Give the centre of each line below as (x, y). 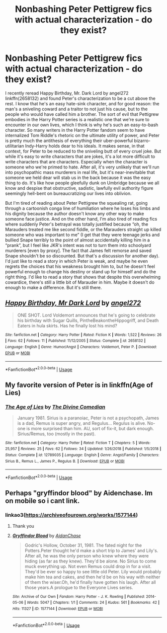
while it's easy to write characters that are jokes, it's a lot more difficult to (80, 156)
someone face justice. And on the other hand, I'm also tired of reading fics (81, 219)
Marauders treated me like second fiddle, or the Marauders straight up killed (83, 229)
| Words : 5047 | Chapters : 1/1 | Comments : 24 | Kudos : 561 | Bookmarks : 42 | (92, 603)
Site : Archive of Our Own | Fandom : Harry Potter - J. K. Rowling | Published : (79, 596)
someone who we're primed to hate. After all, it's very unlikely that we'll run (82, 167)
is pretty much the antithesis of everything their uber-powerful (69, 141)
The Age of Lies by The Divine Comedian (55, 407)
